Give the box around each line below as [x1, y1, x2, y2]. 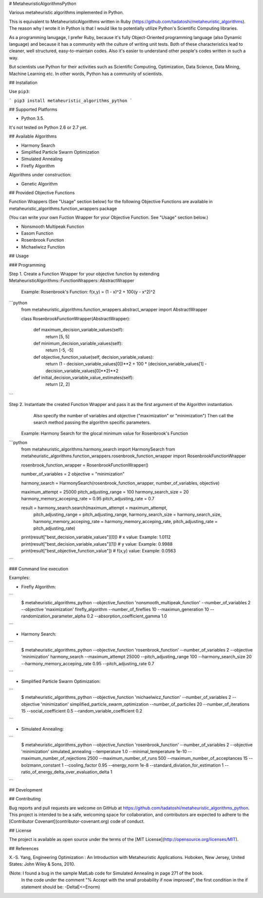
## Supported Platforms [9, 106, 57, 112]
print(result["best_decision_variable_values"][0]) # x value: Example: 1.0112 [21, 534, 171, 540]
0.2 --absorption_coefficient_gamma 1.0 [87, 613, 168, 619]
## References [9, 845, 39, 851]
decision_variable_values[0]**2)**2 [45, 367, 119, 373]
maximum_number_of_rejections [21, 755, 87, 761]
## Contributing [9, 796, 41, 802]
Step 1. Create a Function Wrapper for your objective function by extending [9, 271, 160, 277]
